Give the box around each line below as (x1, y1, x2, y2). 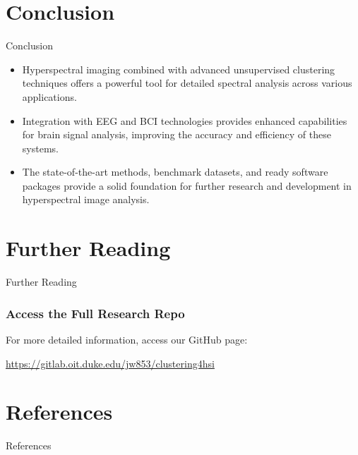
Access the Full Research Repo (6, 304, 185, 322)
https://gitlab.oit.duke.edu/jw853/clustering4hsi (6, 356, 215, 370)
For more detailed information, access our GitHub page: (6, 332, 248, 346)
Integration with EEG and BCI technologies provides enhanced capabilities (22, 113, 347, 128)
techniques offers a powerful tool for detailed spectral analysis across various (22, 75, 352, 90)
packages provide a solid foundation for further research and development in (22, 178, 352, 193)
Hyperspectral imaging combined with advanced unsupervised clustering (22, 61, 335, 76)
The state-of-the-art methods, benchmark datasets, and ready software (22, 164, 328, 179)
